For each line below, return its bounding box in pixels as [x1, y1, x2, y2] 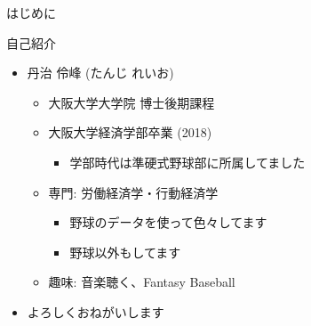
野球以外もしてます [69, 242, 181, 261]
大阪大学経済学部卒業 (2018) [48, 123, 212, 142]
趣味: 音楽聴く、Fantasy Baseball [48, 273, 235, 291]
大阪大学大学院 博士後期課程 [48, 93, 215, 111]
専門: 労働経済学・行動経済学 [48, 183, 219, 201]
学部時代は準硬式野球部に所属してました [69, 152, 306, 171]
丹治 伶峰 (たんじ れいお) [27, 63, 174, 82]
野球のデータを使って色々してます [69, 213, 267, 232]
